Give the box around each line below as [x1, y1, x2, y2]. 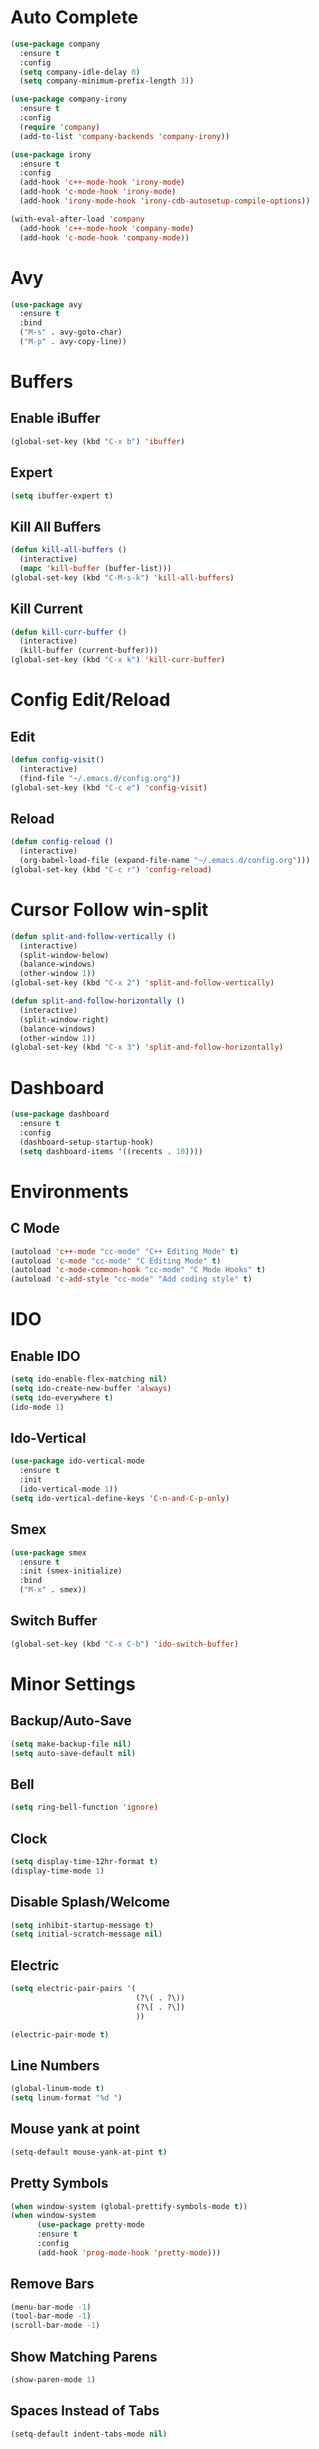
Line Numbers [10, 2057, 100, 2074]
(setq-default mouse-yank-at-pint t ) [10, 2147, 168, 2157]
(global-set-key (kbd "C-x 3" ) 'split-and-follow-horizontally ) [10, 1042, 284, 1053]
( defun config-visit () [10, 755, 105, 765]
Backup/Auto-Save [10, 1712, 132, 1730]
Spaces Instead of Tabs [10, 2402, 160, 2420]
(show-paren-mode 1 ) [10, 2375, 97, 2385]
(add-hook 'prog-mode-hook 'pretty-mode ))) [36, 2247, 222, 2258]
